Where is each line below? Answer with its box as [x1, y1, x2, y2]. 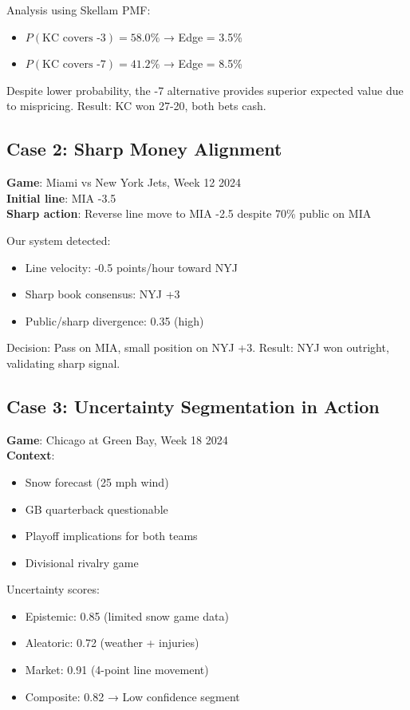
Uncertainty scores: [6, 581, 100, 598]
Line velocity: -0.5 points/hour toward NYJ [25, 258, 238, 275]
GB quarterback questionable [25, 500, 168, 517]
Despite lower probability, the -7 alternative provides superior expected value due [6, 81, 404, 98]
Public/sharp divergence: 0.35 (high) [25, 312, 204, 329]
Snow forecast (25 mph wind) [25, 473, 169, 490]
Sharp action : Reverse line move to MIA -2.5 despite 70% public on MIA [6, 205, 372, 222]
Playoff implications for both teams [25, 527, 198, 544]
